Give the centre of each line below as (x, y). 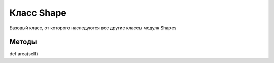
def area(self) (24, 54)
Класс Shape (38, 13)
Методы (23, 42)
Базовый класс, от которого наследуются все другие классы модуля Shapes (93, 28)
